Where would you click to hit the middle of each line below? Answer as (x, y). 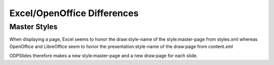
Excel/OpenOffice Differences (74, 13)
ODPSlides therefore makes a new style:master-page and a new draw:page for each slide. (104, 56)
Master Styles (33, 27)
